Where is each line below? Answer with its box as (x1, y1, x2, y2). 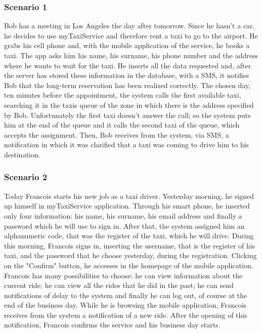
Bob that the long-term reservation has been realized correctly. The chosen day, (4, 79, 251, 90)
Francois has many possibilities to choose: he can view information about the (4, 270, 243, 280)
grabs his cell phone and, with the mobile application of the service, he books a (4, 40, 250, 51)
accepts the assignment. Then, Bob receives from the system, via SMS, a (4, 129, 229, 140)
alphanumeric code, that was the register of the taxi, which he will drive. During (4, 230, 254, 241)
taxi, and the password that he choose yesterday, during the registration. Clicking (4, 250, 257, 261)
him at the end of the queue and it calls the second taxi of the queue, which (4, 119, 240, 130)
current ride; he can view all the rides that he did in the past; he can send (4, 280, 234, 290)
